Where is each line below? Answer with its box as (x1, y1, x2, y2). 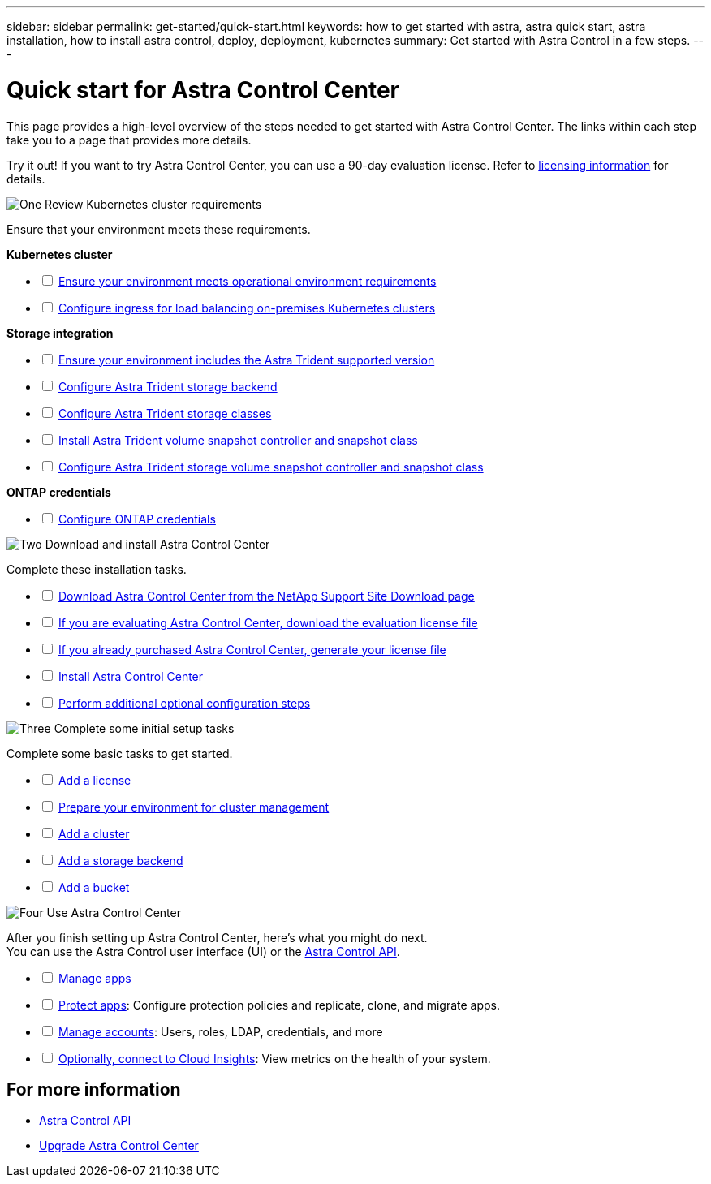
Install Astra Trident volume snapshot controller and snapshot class (58, 433, 418, 447)
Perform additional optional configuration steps (58, 695, 311, 710)
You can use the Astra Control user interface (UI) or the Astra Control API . (6, 944, 400, 958)
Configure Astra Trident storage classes (58, 406, 272, 420)
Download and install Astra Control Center (45, 536, 270, 551)
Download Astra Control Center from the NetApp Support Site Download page (58, 588, 475, 603)
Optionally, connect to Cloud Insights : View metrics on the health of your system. (58, 1051, 491, 1066)
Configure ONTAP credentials (58, 511, 216, 526)
